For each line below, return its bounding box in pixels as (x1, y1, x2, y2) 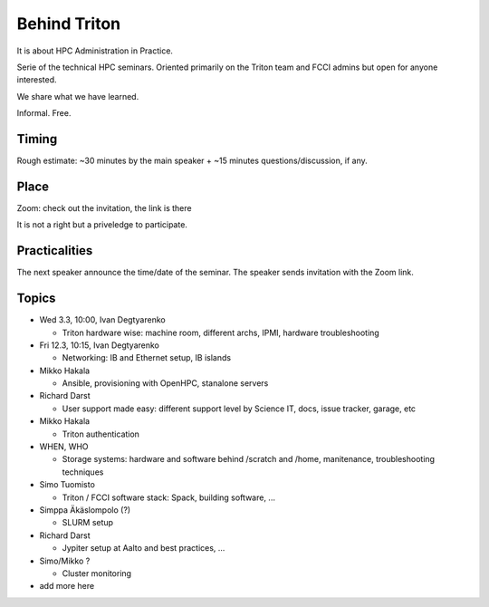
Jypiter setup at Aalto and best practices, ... (62, 543, 225, 554)
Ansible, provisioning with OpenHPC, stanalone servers (62, 378, 269, 389)
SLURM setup (62, 517, 113, 528)
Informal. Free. (16, 108, 72, 119)
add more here (39, 581, 95, 592)
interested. (16, 74, 58, 85)
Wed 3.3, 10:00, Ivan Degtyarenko (39, 314, 167, 325)
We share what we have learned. (16, 91, 139, 101)
